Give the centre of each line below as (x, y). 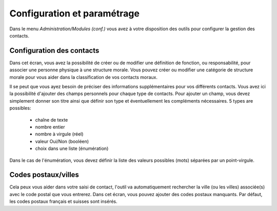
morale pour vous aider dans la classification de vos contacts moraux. (83, 77)
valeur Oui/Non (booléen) (62, 141)
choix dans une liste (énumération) (72, 148)
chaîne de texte (52, 120)
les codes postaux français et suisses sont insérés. (63, 202)
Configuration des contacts (54, 51)
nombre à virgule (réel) (60, 134)
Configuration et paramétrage (74, 13)
